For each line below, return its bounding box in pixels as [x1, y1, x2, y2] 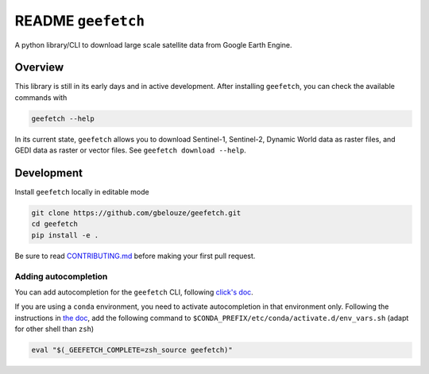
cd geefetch [31, 219, 79, 229]
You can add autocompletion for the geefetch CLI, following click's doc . [14, 287, 253, 297]
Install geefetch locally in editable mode [14, 187, 150, 197]
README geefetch [14, 12, 145, 29]
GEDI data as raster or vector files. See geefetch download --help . [14, 145, 246, 155]
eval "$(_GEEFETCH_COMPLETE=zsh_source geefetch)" [31, 345, 234, 355]
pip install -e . [31, 230, 99, 240]
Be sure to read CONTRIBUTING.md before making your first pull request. [14, 251, 256, 260]
